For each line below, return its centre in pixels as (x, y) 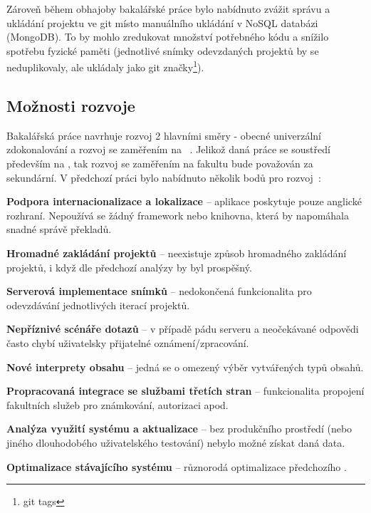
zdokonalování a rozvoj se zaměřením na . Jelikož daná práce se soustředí (168, 149)
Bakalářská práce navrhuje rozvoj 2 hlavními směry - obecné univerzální (164, 135)
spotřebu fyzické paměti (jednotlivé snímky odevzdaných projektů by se (163, 50)
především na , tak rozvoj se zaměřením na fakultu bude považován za (160, 164)
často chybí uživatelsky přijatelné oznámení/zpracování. (128, 342)
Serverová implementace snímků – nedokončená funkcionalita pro (159, 291)
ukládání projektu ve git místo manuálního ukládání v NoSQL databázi (162, 22)
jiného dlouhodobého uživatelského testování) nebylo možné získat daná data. (176, 442)
